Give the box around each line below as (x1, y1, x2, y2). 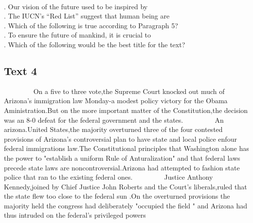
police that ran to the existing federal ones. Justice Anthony (4, 172, 213, 182)
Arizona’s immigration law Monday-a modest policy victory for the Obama (4, 95, 228, 106)
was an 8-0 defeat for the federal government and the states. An (4, 114, 224, 125)
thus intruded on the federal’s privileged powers (4, 210, 146, 220)
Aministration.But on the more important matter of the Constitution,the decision (4, 105, 248, 115)
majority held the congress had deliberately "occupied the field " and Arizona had (4, 200, 248, 210)
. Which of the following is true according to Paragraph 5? (4, 20, 178, 30)
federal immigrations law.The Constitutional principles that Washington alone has (4, 143, 249, 153)
